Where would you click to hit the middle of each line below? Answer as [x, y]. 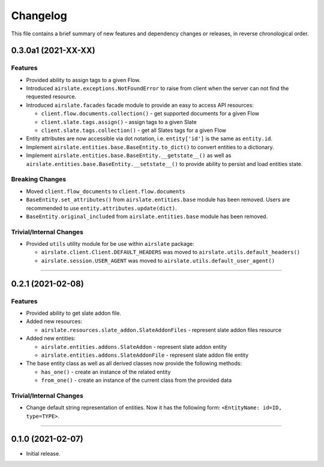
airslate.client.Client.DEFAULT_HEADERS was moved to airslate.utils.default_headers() [171, 252]
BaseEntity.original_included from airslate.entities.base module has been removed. [147, 216]
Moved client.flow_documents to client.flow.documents [106, 191]
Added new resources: [54, 321]
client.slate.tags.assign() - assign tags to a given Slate [119, 122]
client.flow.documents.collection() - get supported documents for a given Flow [150, 113]
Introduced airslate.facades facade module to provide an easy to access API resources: [140, 105]
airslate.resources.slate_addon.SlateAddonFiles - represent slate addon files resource [161, 330]
